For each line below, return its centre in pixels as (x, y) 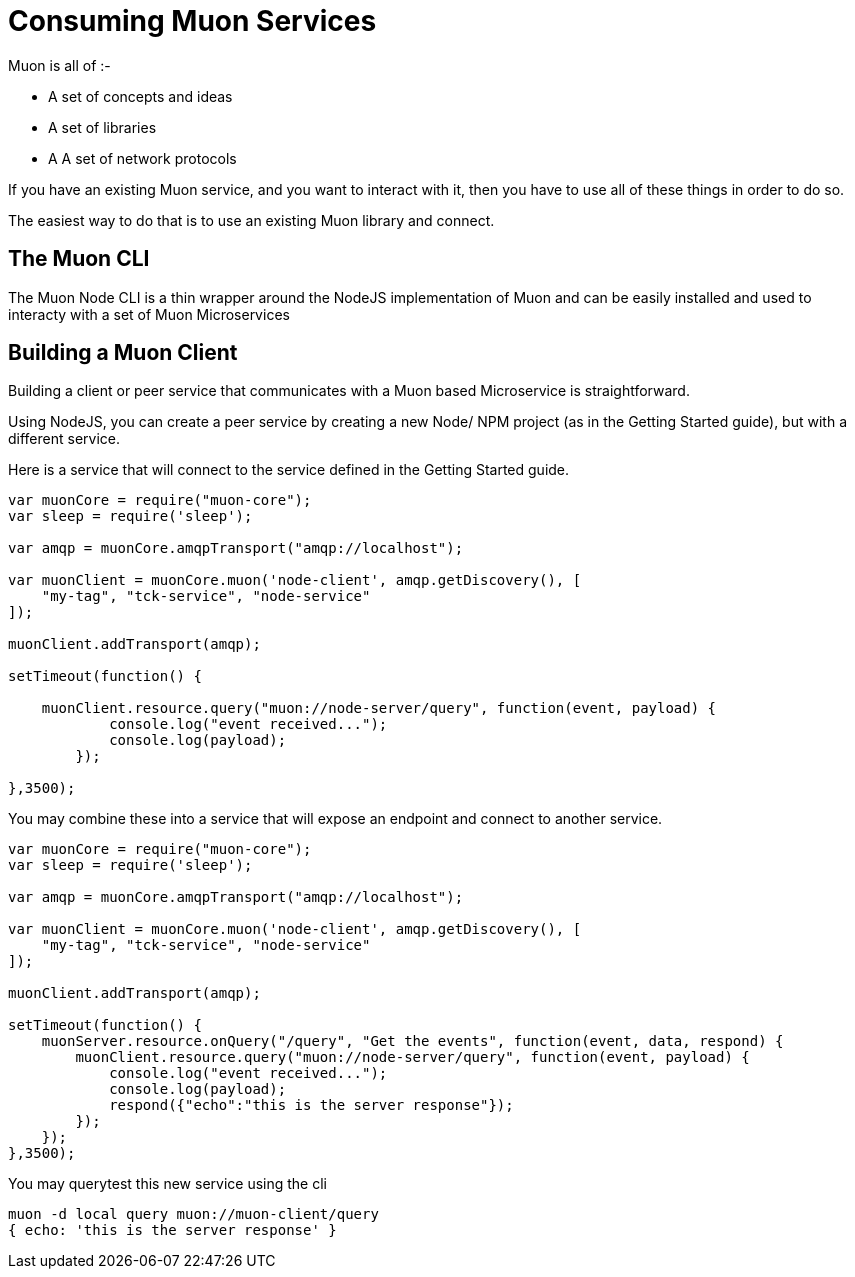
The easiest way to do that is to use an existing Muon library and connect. (251, 220)
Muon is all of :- (59, 65)
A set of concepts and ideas (140, 96)
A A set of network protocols (142, 158)
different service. (64, 439)
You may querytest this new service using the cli (167, 1184)
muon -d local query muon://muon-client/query (193, 1214)
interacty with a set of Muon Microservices (149, 314)
